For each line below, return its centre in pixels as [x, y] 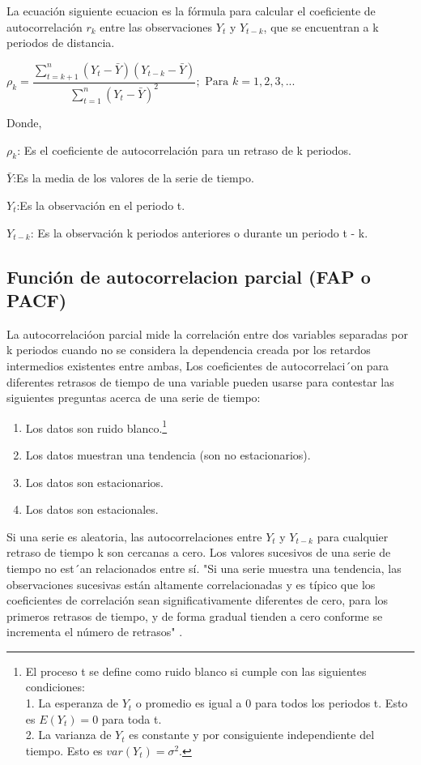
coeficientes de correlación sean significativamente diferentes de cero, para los [198, 600]
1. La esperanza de [72, 703]
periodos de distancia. [61, 43]
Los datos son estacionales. [92, 509]
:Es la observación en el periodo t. [101, 205]
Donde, [24, 122]
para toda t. [132, 718]
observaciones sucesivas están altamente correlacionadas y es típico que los [191, 584]
